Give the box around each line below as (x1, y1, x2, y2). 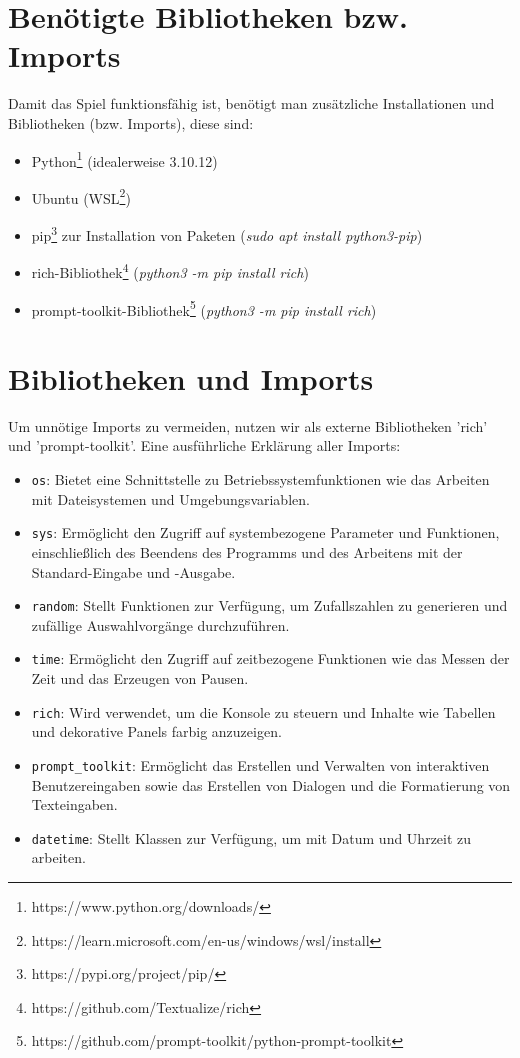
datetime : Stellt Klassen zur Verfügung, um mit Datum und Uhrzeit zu (31, 827, 472, 848)
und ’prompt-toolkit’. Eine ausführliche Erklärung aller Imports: (8, 435, 401, 456)
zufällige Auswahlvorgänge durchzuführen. (31, 614, 290, 635)
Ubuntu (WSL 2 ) (31, 184, 131, 208)
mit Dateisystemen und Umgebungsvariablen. (31, 488, 310, 509)
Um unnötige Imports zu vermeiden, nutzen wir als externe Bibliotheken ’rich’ (8, 415, 488, 436)
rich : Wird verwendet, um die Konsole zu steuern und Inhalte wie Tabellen (31, 701, 496, 722)
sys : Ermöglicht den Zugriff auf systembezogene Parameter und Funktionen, (31, 522, 500, 543)
